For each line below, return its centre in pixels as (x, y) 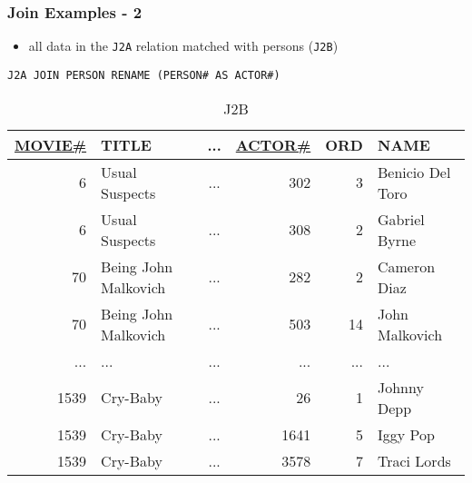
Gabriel (401, 219)
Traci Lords (414, 460)
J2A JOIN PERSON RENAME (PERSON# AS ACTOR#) (144, 75)
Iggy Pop (406, 434)
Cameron (406, 266)
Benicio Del (414, 172)
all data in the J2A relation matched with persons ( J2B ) (183, 46)
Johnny (400, 387)
